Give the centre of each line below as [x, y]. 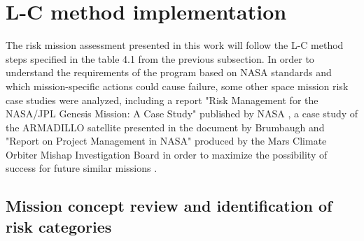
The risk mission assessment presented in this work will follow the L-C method [175, 45]
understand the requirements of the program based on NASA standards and [169, 72]
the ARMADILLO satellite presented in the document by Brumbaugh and [165, 127]
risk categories [59, 226]
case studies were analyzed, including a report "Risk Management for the [162, 100]
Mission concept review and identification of [169, 206]
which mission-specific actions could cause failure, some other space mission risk [177, 86]
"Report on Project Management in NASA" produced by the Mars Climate [166, 141]
